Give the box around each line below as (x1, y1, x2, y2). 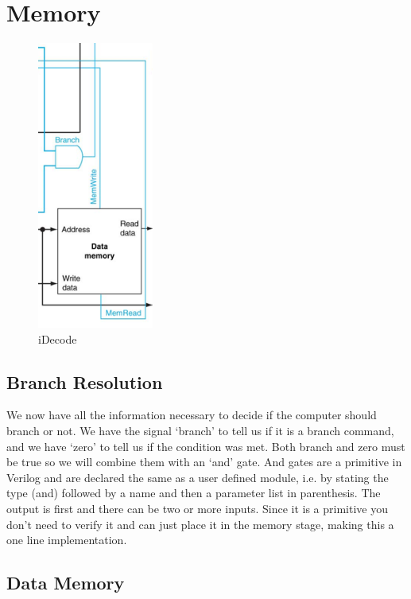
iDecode (38, 330, 77, 347)
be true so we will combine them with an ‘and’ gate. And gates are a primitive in (6, 453, 402, 470)
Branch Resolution (6, 369, 163, 394)
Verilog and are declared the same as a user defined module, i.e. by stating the (6, 469, 389, 485)
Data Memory (6, 570, 125, 595)
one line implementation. (6, 531, 127, 548)
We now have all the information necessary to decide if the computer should (6, 406, 377, 423)
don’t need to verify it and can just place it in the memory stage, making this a (6, 515, 394, 532)
